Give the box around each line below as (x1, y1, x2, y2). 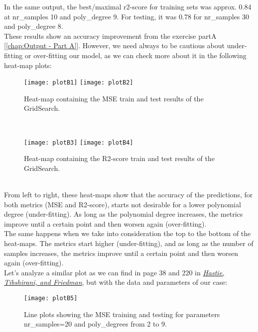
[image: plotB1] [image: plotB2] (24, 79, 133, 86)
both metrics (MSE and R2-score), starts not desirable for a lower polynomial (4, 199, 241, 209)
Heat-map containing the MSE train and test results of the (24, 93, 204, 103)
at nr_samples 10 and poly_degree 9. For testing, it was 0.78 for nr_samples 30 (4, 11, 249, 21)
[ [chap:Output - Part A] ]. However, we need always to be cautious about (4, 40, 225, 51)
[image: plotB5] (24, 294, 78, 302)
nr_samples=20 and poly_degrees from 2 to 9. (24, 319, 167, 329)
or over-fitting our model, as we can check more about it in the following (25, 50, 247, 60)
